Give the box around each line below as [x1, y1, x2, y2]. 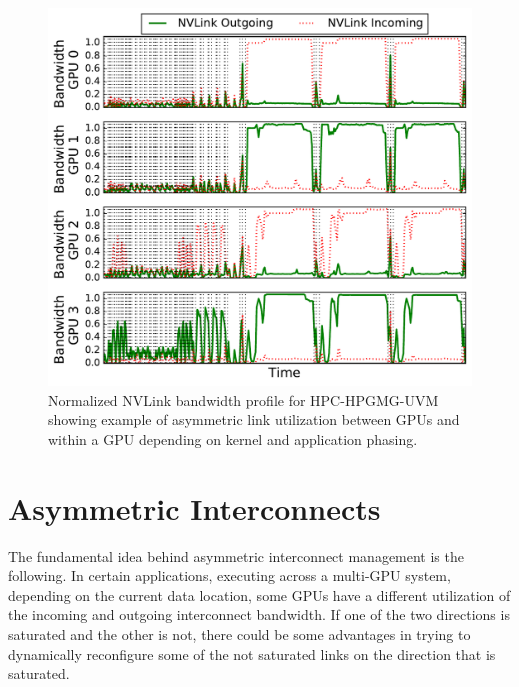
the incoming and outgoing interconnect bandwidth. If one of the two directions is [8, 604, 510, 625]
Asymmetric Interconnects [8, 487, 381, 528]
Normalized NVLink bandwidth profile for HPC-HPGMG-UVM [48, 389, 439, 410]
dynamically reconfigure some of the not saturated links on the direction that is [8, 643, 496, 664]
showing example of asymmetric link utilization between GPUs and [48, 409, 460, 430]
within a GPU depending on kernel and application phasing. [48, 428, 418, 449]
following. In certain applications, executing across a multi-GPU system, [8, 565, 451, 586]
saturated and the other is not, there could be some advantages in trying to [8, 623, 471, 644]
